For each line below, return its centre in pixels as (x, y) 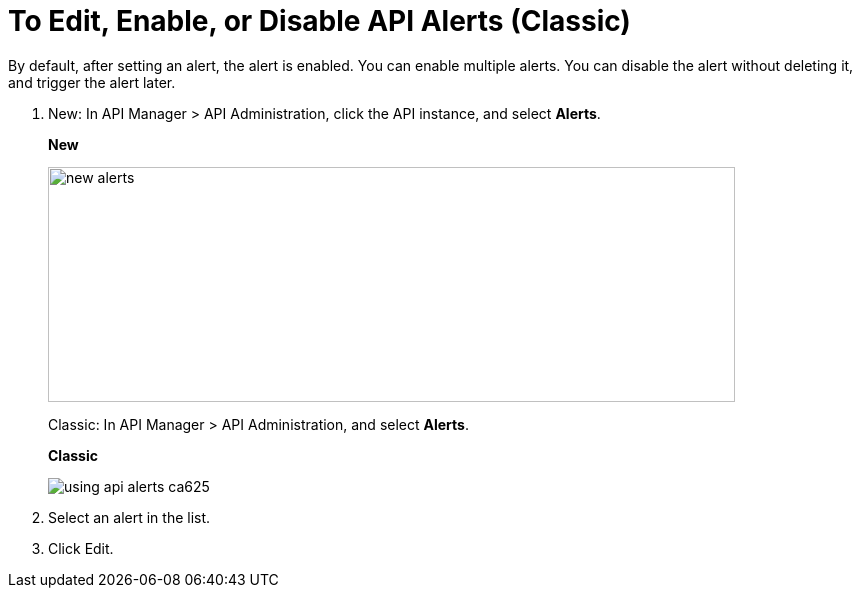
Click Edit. (81, 548)
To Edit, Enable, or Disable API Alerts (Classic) (319, 21)
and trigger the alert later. (92, 82)
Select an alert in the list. (129, 517)
